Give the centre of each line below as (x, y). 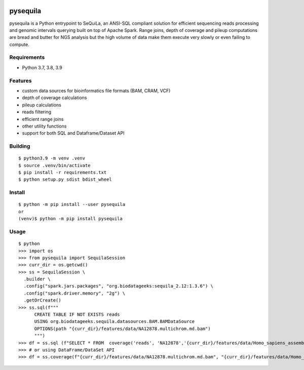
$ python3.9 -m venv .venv (52, 158)
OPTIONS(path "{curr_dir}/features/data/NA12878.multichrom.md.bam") (122, 328)
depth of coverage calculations (54, 98)
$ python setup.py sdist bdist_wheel (65, 179)
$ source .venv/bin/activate (54, 165)
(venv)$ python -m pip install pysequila (70, 219)
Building (20, 146)
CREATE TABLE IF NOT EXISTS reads (77, 315)
